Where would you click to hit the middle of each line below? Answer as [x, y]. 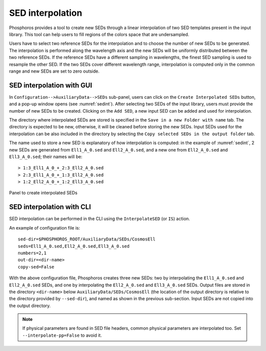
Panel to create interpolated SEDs [43, 193]
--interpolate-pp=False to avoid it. [62, 335]
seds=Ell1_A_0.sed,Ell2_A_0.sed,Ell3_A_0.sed [74, 246]
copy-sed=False [36, 267]
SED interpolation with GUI [50, 85]
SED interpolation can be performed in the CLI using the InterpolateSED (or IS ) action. [100, 219]
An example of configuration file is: [45, 228]
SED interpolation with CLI [50, 207]
